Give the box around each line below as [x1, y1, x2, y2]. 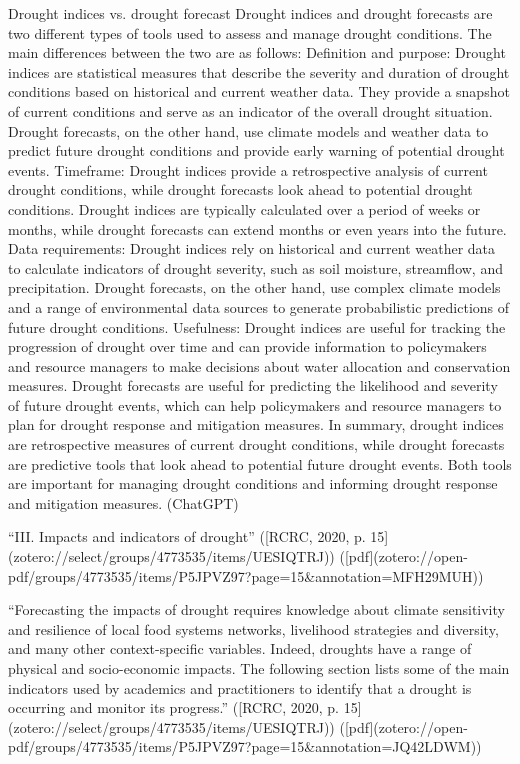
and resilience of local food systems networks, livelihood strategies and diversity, [8, 618, 499, 639]
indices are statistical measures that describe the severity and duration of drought [8, 61, 510, 82]
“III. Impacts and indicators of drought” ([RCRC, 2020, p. [8, 526, 366, 547]
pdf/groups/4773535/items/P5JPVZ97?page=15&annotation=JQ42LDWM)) [8, 736, 482, 757]
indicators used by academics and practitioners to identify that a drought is [8, 677, 472, 698]
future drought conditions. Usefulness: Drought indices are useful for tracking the [8, 316, 506, 337]
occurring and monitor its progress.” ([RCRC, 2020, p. [8, 697, 339, 718]
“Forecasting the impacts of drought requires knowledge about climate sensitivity [8, 599, 505, 620]
